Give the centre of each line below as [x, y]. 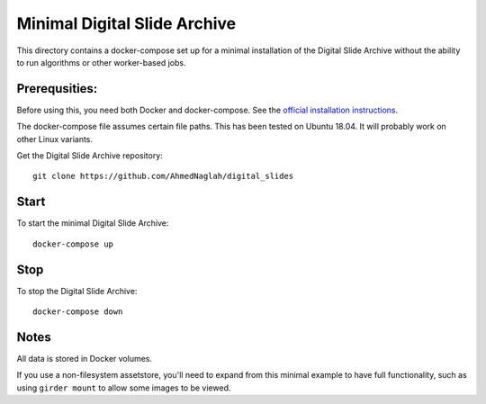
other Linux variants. [55, 139]
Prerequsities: [57, 89]
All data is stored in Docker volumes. [85, 358]
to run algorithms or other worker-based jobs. [101, 62]
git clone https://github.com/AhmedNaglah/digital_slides [163, 176]
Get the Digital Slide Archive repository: [90, 156]
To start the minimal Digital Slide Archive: [93, 223]
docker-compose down [78, 312]
